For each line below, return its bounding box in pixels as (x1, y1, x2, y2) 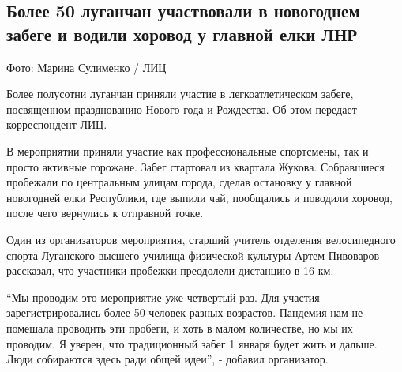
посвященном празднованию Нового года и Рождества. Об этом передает (6, 100, 357, 117)
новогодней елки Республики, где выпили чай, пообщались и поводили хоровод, (6, 189, 393, 205)
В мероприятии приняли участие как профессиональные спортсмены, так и (6, 142, 369, 159)
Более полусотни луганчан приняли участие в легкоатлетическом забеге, (6, 85, 354, 102)
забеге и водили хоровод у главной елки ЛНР (6, 21, 358, 46)
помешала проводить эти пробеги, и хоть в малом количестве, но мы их (6, 319, 353, 336)
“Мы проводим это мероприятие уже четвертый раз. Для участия (6, 288, 320, 305)
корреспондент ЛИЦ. (6, 116, 107, 133)
